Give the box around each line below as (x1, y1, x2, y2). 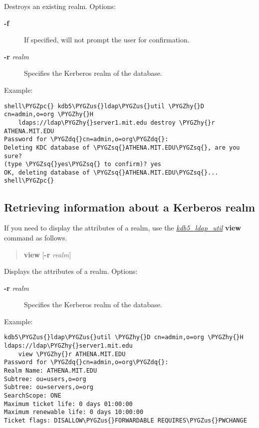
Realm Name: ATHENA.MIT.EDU (4, 367, 97, 375)
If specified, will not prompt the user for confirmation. (24, 34, 190, 45)
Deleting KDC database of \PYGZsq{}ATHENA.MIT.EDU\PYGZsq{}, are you (4, 144, 240, 151)
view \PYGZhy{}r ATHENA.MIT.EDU (18, 350, 126, 358)
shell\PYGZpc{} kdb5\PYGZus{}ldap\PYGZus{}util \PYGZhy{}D (4, 102, 204, 110)
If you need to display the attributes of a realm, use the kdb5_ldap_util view (4, 222, 241, 233)
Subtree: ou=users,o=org (4, 375, 86, 383)
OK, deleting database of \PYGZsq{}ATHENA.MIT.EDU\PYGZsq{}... (4, 169, 219, 176)
